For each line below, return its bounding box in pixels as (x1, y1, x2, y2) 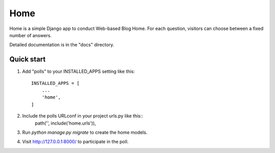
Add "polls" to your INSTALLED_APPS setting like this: (22, 69, 135, 75)
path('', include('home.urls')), (35, 120, 96, 126)
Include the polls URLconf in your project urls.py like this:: (22, 113, 144, 119)
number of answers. (9, 32, 52, 38)
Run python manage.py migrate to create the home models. (22, 129, 148, 135)
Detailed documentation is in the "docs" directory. (9, 42, 115, 48)
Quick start (9, 55, 46, 64)
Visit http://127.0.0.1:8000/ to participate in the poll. (22, 139, 129, 145)
